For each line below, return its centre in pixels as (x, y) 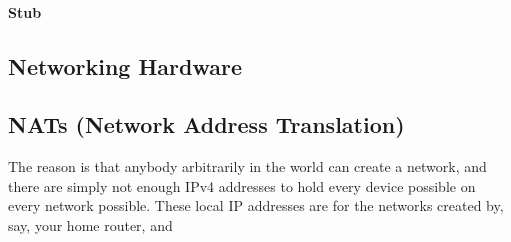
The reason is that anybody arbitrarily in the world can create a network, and (247, 166)
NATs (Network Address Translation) (206, 124)
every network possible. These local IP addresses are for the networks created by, (256, 205)
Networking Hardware (125, 65)
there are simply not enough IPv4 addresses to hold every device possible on (242, 185)
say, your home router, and (90, 224)
